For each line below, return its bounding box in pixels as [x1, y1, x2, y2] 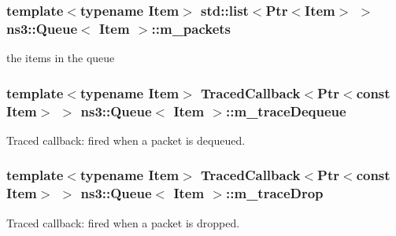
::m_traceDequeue [226, 101, 346, 120]
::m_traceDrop [226, 183, 324, 203]
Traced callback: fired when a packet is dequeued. [6, 131, 246, 148]
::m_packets [151, 18, 231, 38]
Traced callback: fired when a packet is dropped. [6, 214, 240, 230]
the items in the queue [6, 50, 115, 66]
